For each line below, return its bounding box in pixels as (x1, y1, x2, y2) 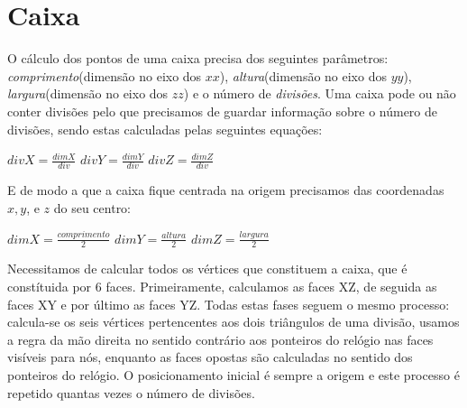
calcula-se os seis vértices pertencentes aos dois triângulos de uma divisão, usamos (7, 312, 460, 331)
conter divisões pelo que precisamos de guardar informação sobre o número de (7, 101, 438, 120)
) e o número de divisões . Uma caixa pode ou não (183, 84, 456, 103)
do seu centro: (53, 199, 132, 217)
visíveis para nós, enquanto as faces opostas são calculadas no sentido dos (7, 348, 413, 366)
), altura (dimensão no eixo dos (219, 66, 387, 85)
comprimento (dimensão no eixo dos (7, 66, 202, 85)
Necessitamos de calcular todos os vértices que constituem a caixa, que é (7, 259, 407, 278)
